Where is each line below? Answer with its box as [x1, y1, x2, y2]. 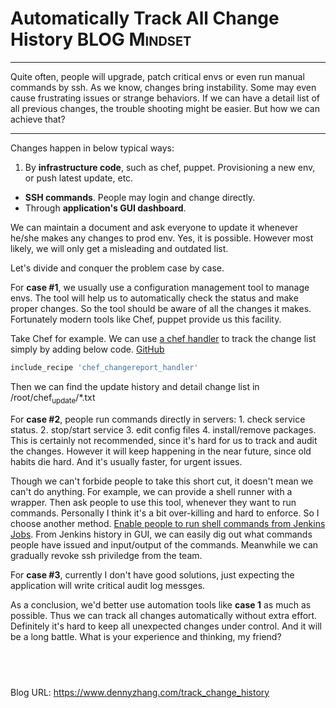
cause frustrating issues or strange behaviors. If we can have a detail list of [10, 92, 320, 104]
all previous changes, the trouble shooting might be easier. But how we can [10, 102, 320, 114]
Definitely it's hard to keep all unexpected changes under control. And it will [10, 620, 322, 632]
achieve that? [10, 113, 66, 125]
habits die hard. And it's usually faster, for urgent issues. [10, 455, 243, 467]
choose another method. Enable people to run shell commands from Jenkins [10, 517, 326, 529]
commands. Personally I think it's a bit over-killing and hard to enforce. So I [10, 507, 320, 519]
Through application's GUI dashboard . [24, 202, 187, 214]
